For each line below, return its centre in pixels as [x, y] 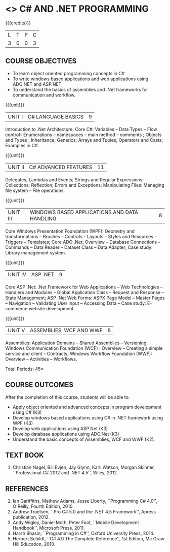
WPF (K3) [23, 423]
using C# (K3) [27, 412]
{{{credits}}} [18, 23]
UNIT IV [17, 274]
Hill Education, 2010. [34, 544]
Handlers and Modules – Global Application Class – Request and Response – [85, 292]
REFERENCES [27, 489]
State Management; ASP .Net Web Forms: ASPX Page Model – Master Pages [85, 298]
